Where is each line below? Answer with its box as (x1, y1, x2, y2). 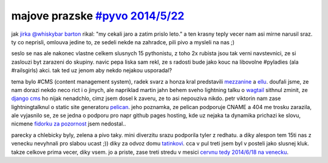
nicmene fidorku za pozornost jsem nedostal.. (11, 120, 126, 127)
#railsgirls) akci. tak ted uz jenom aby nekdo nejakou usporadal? (11, 67, 173, 74)
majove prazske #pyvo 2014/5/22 (11, 9, 185, 22)
